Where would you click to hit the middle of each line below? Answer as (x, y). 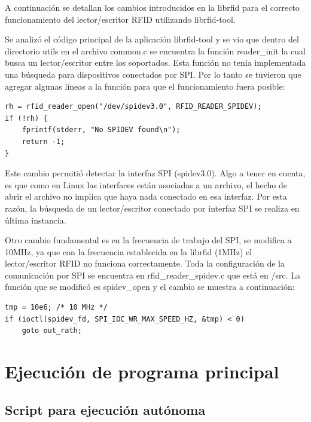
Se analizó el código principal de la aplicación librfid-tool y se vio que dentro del (152, 39)
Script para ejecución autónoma (105, 409)
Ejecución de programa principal (142, 371)
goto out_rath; (52, 331)
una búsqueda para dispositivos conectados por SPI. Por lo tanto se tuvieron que (153, 74)
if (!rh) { (26, 118)
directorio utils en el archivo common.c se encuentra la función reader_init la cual (155, 51)
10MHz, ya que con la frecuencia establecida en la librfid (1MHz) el (129, 251)
